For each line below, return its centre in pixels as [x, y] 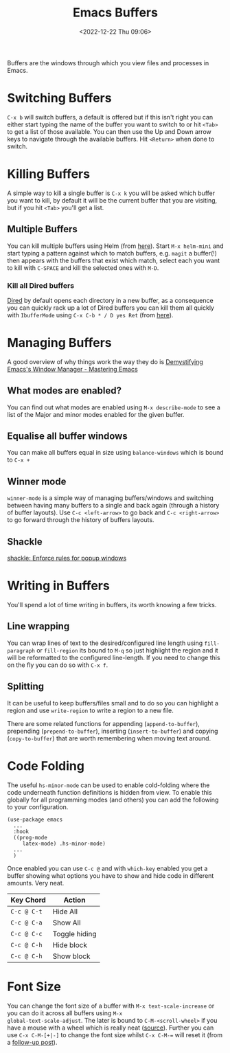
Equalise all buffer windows [68, 437]
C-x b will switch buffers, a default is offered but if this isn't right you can [110, 117]
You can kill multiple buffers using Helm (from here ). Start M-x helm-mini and [115, 246]
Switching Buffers [59, 98]
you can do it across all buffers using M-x [65, 1013]
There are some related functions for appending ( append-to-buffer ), [104, 723]
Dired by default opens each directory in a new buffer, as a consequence [111, 300]
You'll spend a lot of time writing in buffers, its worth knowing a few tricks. [112, 605]
